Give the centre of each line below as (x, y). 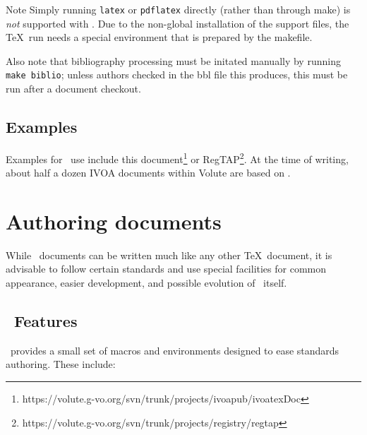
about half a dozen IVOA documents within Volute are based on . (148, 173)
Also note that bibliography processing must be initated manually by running (173, 60)
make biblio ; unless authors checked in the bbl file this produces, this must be (177, 75)
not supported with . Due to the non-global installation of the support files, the (178, 23)
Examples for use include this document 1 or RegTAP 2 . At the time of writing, (177, 157)
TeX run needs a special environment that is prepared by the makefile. (159, 37)
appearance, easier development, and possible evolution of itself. (146, 283)
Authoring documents (114, 221)
